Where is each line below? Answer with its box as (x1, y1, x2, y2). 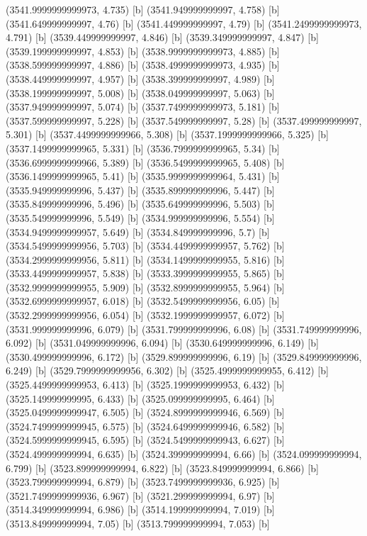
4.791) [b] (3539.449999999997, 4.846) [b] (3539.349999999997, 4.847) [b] (6, 30, 319, 45)
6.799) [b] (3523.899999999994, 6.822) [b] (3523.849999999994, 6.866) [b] (6, 460, 319, 475)
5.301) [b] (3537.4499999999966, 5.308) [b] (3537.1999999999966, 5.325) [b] (6, 127, 329, 142)
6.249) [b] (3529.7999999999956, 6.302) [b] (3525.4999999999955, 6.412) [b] (6, 363, 329, 378)
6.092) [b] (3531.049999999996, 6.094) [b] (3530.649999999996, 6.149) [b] (6, 335, 319, 350)
